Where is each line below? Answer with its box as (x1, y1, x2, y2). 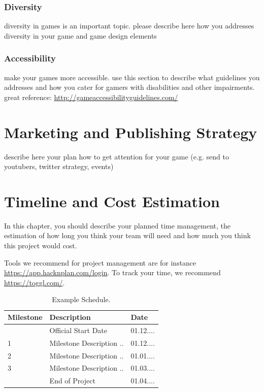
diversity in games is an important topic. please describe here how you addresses (4, 20, 254, 31)
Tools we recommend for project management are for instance (4, 257, 196, 268)
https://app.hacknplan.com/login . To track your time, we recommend (4, 267, 221, 278)
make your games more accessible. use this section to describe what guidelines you (4, 72, 260, 82)
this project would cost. (4, 240, 77, 251)
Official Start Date (49, 324, 107, 335)
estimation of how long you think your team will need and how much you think (4, 230, 251, 241)
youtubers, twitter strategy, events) (4, 161, 114, 172)
